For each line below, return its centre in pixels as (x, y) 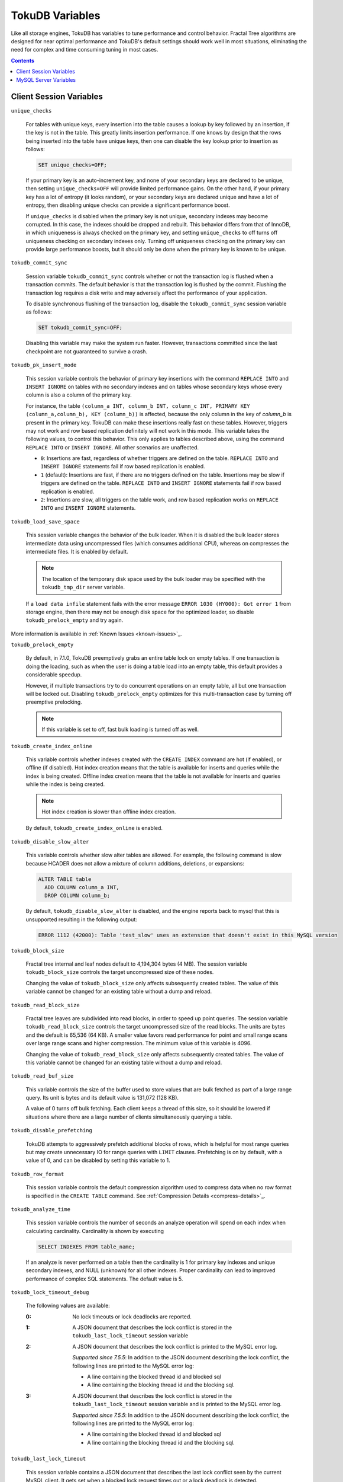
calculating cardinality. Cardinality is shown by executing (95, 1231)
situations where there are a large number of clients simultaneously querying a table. (129, 1117)
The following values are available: (68, 1306)
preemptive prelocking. (54, 702)
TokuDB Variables (56, 15)
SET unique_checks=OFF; (73, 165)
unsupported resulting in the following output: (81, 919)
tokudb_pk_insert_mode (44, 365)
